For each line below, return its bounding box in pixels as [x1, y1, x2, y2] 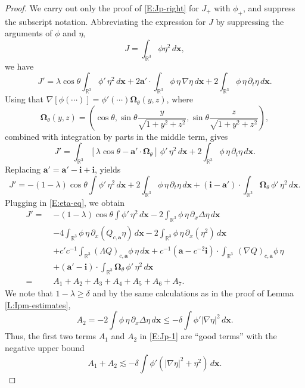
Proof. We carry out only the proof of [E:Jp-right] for [5, 2, 199, 14]
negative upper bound [5, 342, 85, 354]
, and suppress [242, 2, 295, 14]
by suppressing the [216, 15, 284, 27]
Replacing [5, 163, 41, 176]
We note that [5, 287, 53, 299]
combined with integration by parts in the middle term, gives [5, 130, 228, 142]
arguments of [5, 27, 52, 39]
